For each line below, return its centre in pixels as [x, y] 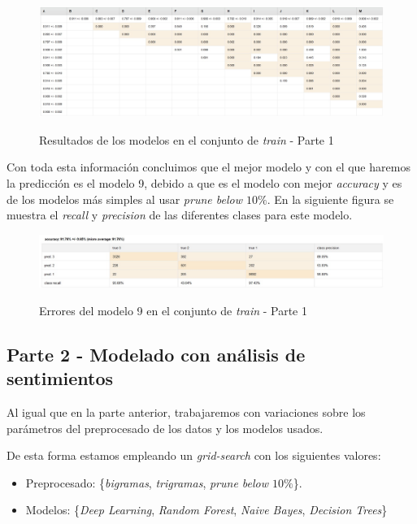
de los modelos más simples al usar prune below [124, 199]
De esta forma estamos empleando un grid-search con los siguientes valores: [194, 455]
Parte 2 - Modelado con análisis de [156, 354]
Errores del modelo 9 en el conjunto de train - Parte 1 [174, 310]
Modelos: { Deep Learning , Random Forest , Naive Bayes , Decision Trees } [206, 510]
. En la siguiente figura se [330, 199]
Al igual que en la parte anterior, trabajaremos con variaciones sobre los [186, 411]
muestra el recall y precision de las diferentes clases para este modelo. [180, 215]
